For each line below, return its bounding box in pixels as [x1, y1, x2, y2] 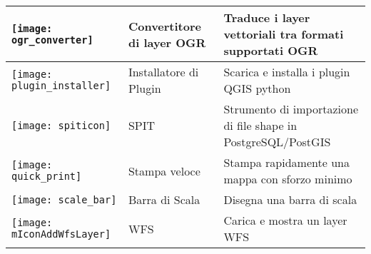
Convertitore [128, 17, 201, 34]
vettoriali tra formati [223, 26, 344, 42]
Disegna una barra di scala [223, 191, 357, 208]
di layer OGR [128, 34, 206, 51]
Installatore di [128, 63, 199, 80]
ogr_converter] [11, 34, 93, 46]
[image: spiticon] [11, 119, 111, 131]
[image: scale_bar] [11, 193, 117, 205]
